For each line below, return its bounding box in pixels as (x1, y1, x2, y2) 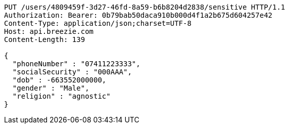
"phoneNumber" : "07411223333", (12, 60, 140, 68)
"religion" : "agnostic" (12, 92, 111, 100)
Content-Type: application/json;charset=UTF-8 (4, 19, 191, 27)
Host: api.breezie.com (4, 27, 94, 35)
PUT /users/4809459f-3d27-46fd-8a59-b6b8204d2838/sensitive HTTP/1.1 (4, 3, 285, 11)
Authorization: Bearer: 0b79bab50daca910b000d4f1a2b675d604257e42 (4, 11, 273, 19)
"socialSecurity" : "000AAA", (12, 68, 132, 76)
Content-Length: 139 (4, 35, 85, 44)
